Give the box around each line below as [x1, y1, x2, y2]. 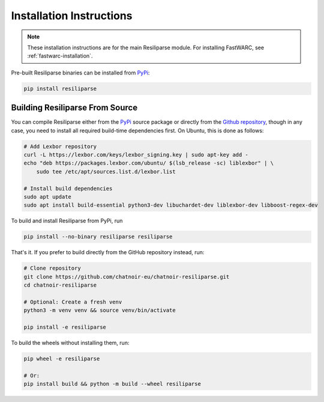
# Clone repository [23, 265, 81, 272]
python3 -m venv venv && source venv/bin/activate [23, 307, 176, 314]
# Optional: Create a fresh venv [23, 298, 122, 305]
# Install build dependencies [23, 185, 113, 192]
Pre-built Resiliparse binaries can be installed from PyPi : [11, 69, 150, 76]
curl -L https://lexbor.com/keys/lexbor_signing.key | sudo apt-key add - [23, 151, 249, 158]
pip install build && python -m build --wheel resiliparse [23, 380, 201, 388]
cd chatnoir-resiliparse [23, 282, 97, 288]
